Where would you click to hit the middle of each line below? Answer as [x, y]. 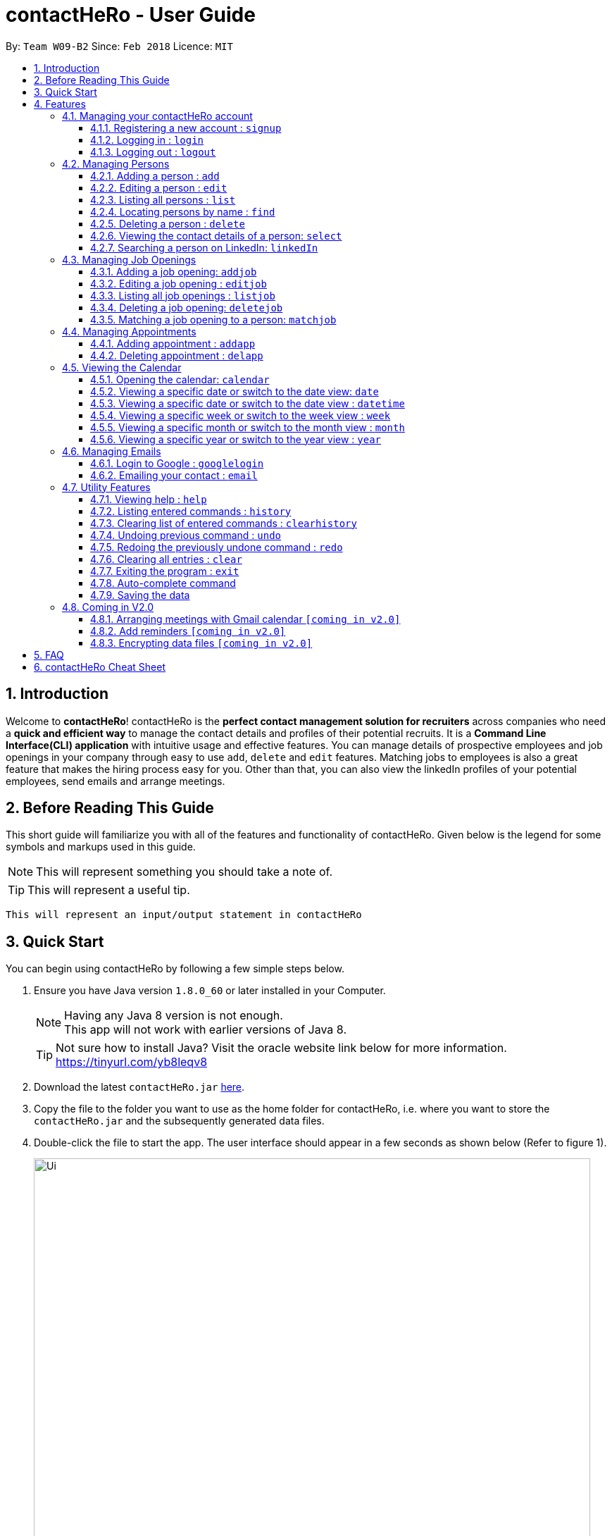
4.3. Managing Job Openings [129, 259]
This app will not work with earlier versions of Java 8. [205, 1030]
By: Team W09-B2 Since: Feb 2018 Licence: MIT [119, 46]
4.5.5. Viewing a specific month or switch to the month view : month [248, 427]
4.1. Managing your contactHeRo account [157, 116]
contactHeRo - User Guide [131, 15]
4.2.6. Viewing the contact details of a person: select [216, 235]
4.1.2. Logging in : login [147, 140]
